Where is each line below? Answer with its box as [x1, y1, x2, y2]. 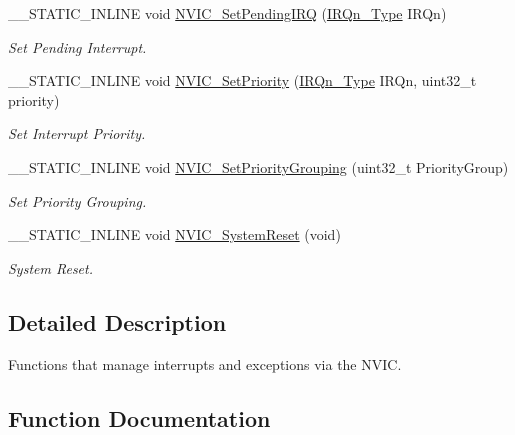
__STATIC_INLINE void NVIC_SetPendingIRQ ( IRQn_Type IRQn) [8, 3, 447, 23]
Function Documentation [8, 402, 271, 433]
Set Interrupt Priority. [8, 123, 146, 144]
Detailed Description [8, 306, 227, 337]
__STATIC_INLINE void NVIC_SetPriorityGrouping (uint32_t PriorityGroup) [8, 156, 509, 177]
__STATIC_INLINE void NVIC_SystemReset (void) [8, 224, 341, 245]
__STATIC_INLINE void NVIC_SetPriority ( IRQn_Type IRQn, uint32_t [8, 70, 477, 91]
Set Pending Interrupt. [8, 36, 147, 57]
